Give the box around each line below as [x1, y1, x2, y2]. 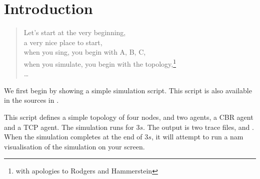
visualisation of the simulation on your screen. [4, 141, 145, 151]
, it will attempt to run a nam [151, 131, 243, 142]
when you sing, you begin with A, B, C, [23, 47, 146, 57]
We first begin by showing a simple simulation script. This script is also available [4, 85, 252, 95]
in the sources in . [4, 95, 59, 105]
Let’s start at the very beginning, [23, 27, 126, 38]
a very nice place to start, [23, 37, 102, 47]
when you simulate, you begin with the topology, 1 [23, 57, 176, 69]
